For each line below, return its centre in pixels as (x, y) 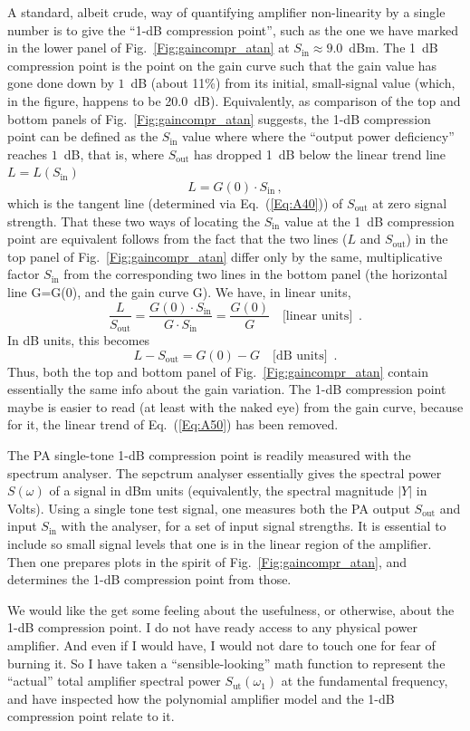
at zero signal (410, 202)
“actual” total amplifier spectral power (114, 681)
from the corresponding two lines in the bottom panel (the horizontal (255, 274)
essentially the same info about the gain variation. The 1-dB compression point (227, 389)
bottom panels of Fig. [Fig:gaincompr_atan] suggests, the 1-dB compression (219, 118)
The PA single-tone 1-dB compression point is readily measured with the (209, 454)
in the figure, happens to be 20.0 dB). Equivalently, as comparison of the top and (234, 100)
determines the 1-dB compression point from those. (149, 579)
